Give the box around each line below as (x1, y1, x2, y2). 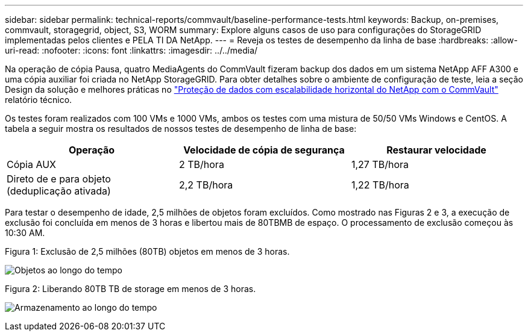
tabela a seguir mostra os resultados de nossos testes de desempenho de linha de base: (5, 123, 357, 134)
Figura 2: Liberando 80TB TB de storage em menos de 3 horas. (5, 284, 256, 294)
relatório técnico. (5, 95, 72, 105)
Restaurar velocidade (386, 144, 486, 156)
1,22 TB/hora (351, 179, 409, 191)
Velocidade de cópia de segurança (183, 144, 345, 156)
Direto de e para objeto (7, 173, 111, 185)
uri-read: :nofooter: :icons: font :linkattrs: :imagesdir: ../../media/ (5, 45, 258, 55)
